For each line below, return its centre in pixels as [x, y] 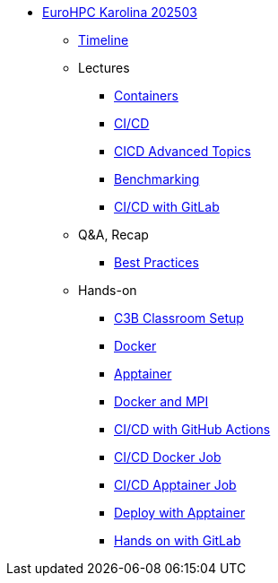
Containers [146, 96]
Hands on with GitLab [178, 540]
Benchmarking [157, 179]
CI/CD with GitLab [167, 207]
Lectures [104, 68]
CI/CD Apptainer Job [175, 485]
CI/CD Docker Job [168, 457]
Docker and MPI [161, 401]
